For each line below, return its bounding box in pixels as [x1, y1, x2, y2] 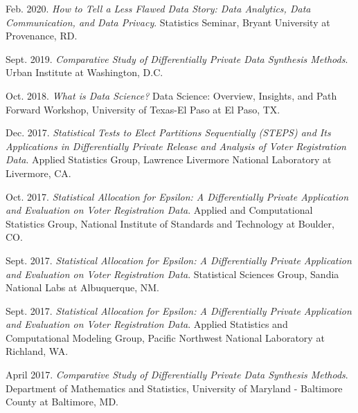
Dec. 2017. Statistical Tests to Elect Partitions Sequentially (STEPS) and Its [6, 125, 331, 140]
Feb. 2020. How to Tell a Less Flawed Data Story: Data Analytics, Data [6, 1, 311, 15]
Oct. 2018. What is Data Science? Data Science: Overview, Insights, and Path [6, 88, 337, 102]
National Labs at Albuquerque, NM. [6, 280, 160, 295]
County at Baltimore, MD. [6, 394, 118, 409]
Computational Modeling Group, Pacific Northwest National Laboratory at [6, 330, 325, 345]
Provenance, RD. [6, 28, 78, 43]
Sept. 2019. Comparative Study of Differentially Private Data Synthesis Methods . [6, 51, 348, 66]
